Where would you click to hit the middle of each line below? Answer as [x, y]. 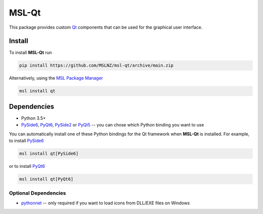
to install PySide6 [26, 141]
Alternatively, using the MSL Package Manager [56, 78]
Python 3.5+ [34, 118]
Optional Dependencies [38, 193]
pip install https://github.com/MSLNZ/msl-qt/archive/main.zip [96, 65]
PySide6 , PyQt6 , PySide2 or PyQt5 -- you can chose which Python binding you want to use [113, 125]
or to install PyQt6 [27, 166]
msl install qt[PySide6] [49, 154]
